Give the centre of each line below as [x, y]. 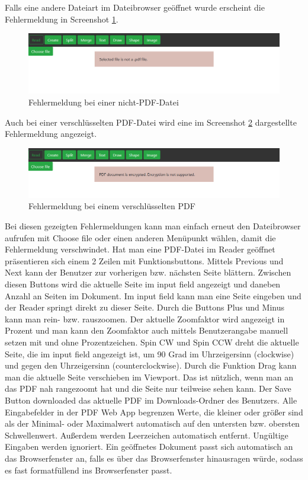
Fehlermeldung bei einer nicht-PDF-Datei [104, 102]
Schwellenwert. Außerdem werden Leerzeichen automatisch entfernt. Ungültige [147, 435]
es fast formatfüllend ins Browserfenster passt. [89, 470]
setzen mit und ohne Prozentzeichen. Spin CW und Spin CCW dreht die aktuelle [152, 342]
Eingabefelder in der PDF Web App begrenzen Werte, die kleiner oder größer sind [154, 412]
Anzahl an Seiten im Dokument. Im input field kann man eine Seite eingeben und [153, 295]
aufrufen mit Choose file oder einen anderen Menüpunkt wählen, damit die [140, 237]
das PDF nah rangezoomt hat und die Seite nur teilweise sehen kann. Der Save [148, 388]
